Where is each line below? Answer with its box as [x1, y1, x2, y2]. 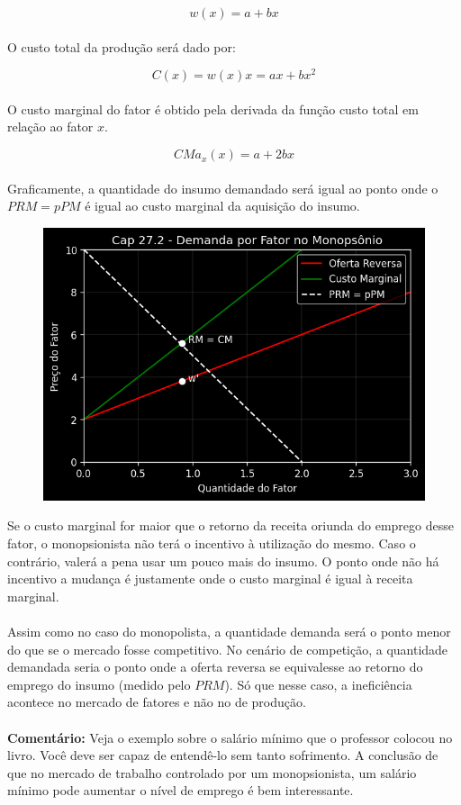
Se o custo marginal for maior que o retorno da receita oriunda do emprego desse [7, 516, 454, 535]
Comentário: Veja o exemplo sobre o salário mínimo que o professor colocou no [7, 728, 453, 746]
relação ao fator [7, 117, 94, 136]
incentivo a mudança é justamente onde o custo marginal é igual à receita [7, 569, 413, 588]
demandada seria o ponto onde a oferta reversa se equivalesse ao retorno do [7, 657, 423, 676]
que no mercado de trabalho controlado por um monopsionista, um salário [7, 763, 417, 782]
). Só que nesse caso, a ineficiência [224, 674, 412, 693]
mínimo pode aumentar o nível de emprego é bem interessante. [7, 781, 354, 800]
